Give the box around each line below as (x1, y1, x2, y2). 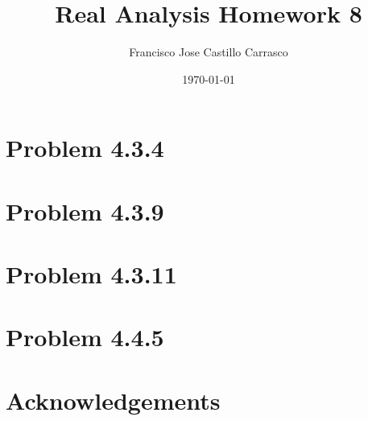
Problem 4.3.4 (6, 131, 164, 164)
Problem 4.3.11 (6, 258, 177, 291)
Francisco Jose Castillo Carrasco (129, 43, 288, 60)
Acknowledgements (6, 383, 221, 416)
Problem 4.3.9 (6, 194, 164, 227)
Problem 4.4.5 (6, 320, 164, 353)
